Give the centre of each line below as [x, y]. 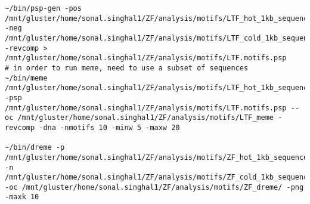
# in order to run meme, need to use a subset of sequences [127, 68]
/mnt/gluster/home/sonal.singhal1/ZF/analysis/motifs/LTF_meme [146, 118]
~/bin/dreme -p [35, 148]
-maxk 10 [22, 197]
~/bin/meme [26, 78]
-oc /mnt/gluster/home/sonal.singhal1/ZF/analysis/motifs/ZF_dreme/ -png [154, 187]
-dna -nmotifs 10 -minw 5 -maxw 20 [109, 127]
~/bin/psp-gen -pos [43, 8]
